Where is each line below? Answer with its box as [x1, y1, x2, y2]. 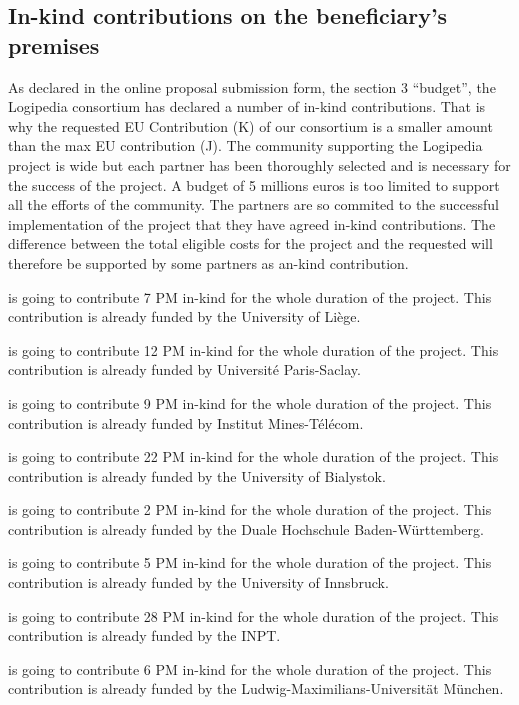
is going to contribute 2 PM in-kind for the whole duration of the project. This [8, 499, 492, 520]
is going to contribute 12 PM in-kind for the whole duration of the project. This [8, 339, 499, 360]
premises [8, 29, 100, 60]
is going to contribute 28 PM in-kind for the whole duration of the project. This [8, 605, 499, 626]
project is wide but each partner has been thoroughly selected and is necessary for [8, 154, 511, 175]
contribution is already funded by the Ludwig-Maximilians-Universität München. [8, 678, 504, 699]
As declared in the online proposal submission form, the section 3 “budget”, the [8, 76, 496, 97]
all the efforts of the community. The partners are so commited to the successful [8, 194, 499, 215]
